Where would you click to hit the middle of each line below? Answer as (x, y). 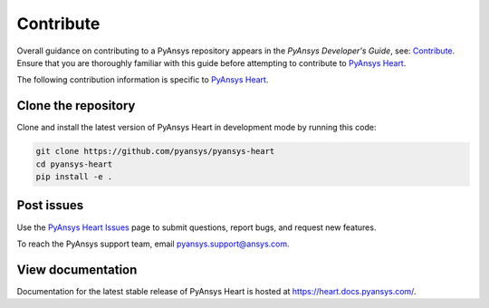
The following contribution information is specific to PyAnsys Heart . (143, 80)
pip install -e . (74, 177)
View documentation (77, 269)
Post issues (50, 205)
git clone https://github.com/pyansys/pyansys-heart (155, 151)
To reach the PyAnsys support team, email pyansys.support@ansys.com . (153, 244)
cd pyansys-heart (74, 164)
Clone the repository (76, 106)
